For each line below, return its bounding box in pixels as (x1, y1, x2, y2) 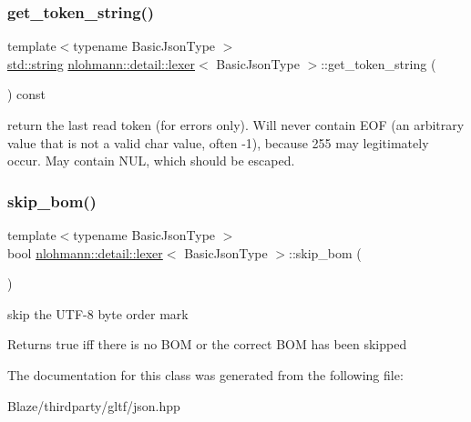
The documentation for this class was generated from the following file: (7, 365, 404, 384)
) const (7, 85, 46, 104)
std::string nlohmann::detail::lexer (7, 54, 196, 73)
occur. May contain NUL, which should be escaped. (7, 151, 295, 170)
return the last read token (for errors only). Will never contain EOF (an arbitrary (7, 116, 465, 134)
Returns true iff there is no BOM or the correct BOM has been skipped (7, 335, 407, 354)
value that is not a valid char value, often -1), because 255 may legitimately (7, 133, 429, 152)
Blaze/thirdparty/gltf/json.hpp (7, 396, 180, 415)
